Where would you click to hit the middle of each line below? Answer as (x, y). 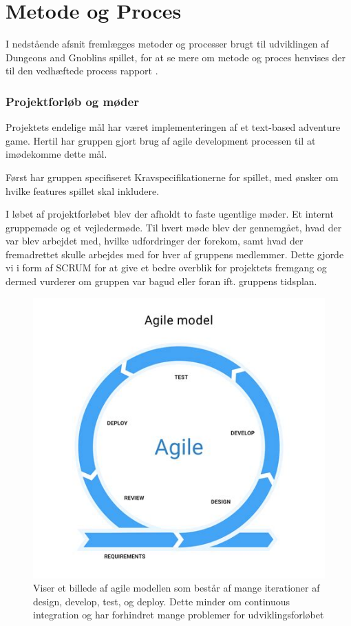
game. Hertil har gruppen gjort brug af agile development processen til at (161, 140)
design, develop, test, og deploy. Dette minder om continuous (162, 601)
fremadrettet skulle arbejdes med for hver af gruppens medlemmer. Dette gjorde (175, 254)
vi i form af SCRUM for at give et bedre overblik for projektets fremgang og (166, 268)
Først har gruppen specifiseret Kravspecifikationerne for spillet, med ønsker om (172, 177)
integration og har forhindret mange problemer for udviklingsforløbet (179, 615)
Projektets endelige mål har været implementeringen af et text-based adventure (173, 127)
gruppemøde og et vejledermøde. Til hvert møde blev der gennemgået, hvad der (174, 227)
